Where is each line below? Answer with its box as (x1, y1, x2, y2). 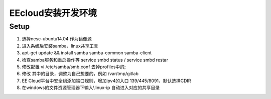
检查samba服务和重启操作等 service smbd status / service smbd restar (22, 57, 168, 63)
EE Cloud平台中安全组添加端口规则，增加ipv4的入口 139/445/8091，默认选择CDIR (22, 78, 191, 84)
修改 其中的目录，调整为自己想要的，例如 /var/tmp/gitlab (22, 71, 139, 77)
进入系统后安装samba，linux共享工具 (22, 43, 99, 49)
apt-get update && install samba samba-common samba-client (22, 50, 152, 56)
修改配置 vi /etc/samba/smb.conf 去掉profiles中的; (22, 64, 126, 70)
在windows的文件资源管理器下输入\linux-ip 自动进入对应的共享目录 (22, 85, 160, 91)
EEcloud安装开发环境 (9, 7, 97, 18)
